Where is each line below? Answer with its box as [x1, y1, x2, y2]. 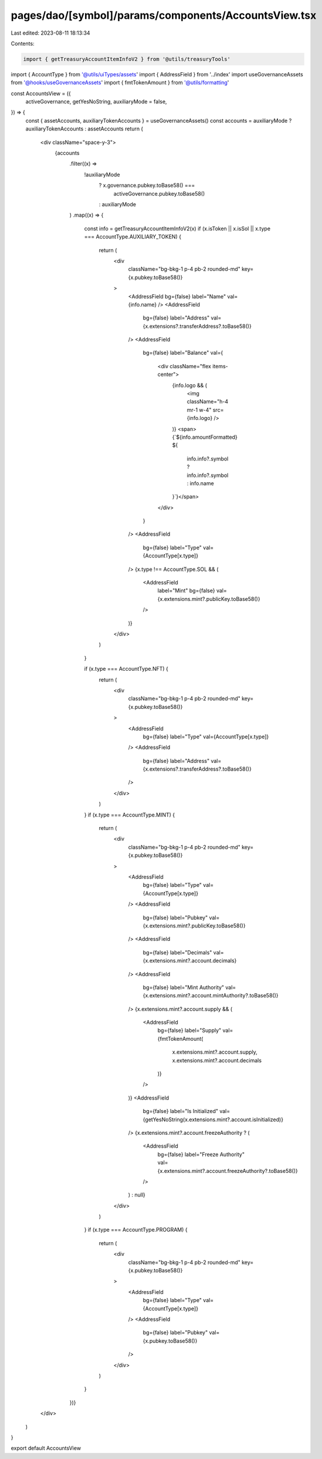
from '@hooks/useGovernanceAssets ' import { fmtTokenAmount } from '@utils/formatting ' [11, 79, 229, 86]
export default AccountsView [11, 1445, 82, 1452]
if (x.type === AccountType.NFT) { [84, 665, 168, 673]
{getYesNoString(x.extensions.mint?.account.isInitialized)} [143, 1116, 284, 1123]
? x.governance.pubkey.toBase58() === [99, 182, 195, 189]
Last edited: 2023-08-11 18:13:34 [11, 29, 90, 36]
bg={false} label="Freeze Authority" [157, 1151, 245, 1158]
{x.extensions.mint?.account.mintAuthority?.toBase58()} [143, 992, 279, 999]
